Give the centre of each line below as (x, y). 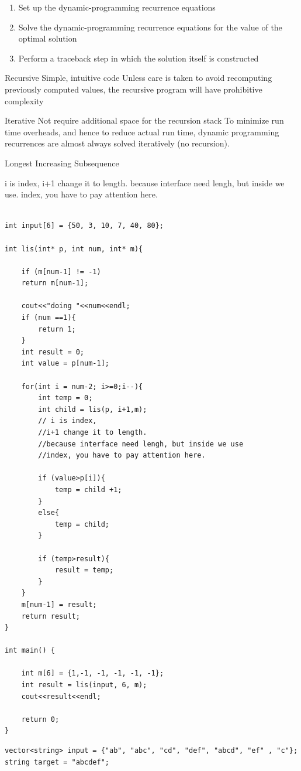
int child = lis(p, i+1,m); (93, 409)
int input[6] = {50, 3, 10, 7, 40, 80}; (84, 226)
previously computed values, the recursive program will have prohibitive (134, 89)
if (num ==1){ (49, 318)
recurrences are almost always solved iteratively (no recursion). (117, 143)
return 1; (57, 329)
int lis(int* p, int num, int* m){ (74, 249)
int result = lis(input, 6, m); (84, 685)
